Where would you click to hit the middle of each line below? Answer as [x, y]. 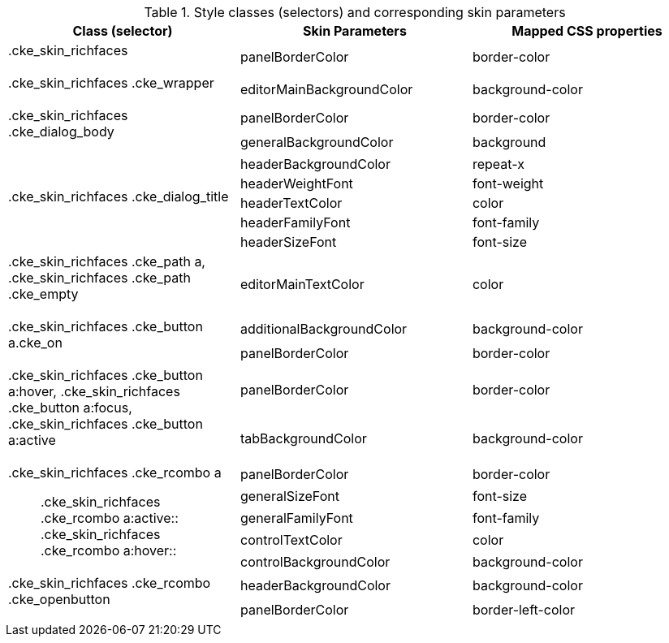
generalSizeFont [289, 496]
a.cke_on [35, 343]
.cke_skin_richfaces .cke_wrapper [111, 83]
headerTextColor [291, 203]
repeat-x [498, 164]
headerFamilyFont [295, 222]
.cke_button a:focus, [70, 408]
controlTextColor [291, 540]
